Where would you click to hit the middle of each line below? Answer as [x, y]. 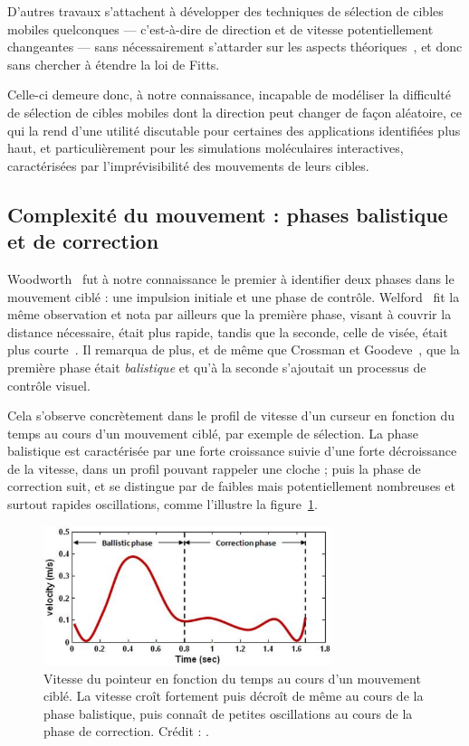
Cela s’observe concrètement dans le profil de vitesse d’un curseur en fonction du [231, 415]
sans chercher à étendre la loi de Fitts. [114, 64]
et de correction [83, 241]
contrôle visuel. [49, 385]
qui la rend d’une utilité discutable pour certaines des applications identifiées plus [234, 130]
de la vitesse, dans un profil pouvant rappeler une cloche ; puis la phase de [214, 468]
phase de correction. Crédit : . [126, 731]
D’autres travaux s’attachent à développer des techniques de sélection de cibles [225, 11]
